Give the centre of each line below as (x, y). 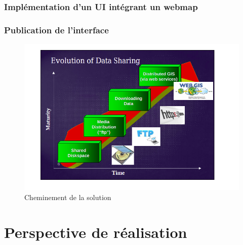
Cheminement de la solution (68, 197)
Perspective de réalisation (96, 232)
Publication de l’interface (56, 30)
